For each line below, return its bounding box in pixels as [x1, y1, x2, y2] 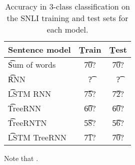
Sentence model [8, 44, 71, 55]
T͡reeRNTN [8, 117, 47, 128]
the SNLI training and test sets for [6, 12, 128, 24]
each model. [46, 24, 88, 35]
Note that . [4, 153, 38, 163]
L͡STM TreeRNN [8, 131, 66, 143]
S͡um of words [8, 59, 56, 70]
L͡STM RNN [8, 88, 51, 99]
